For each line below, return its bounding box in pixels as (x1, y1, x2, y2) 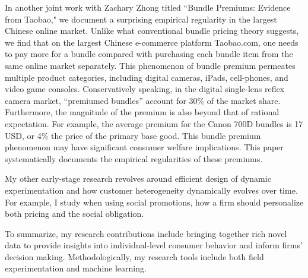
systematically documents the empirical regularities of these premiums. (5, 152, 263, 165)
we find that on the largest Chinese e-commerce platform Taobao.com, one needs (5, 36, 299, 48)
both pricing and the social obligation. (5, 207, 144, 220)
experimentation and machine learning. (5, 262, 147, 274)
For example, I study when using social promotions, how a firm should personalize (5, 195, 304, 208)
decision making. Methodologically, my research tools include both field (5, 250, 264, 263)
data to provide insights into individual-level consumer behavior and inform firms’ (5, 239, 303, 251)
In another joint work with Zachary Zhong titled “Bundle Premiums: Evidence (5, 1, 291, 13)
